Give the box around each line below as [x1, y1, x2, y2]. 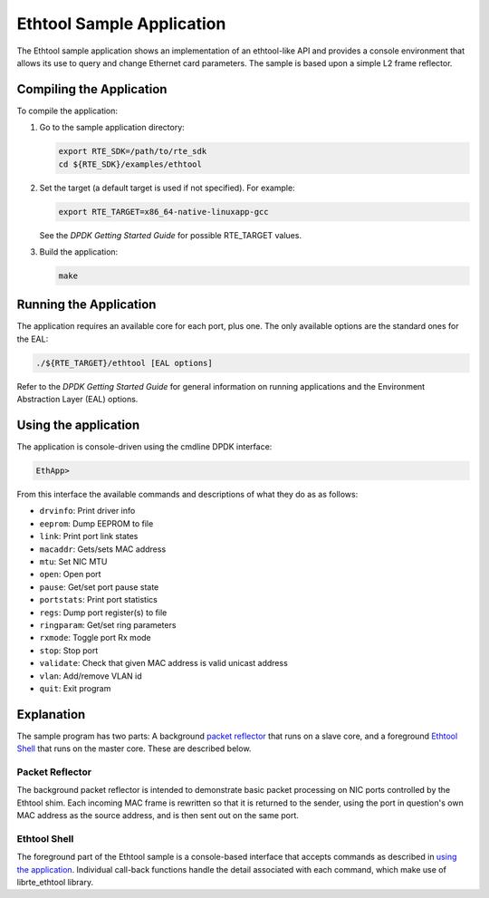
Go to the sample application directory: [39, 122, 185, 133]
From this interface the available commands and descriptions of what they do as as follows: [16, 489, 359, 500]
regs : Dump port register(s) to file [39, 607, 168, 618]
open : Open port [39, 569, 101, 580]
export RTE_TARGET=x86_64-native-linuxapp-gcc [58, 207, 269, 217]
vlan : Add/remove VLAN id [39, 671, 142, 681]
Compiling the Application [16, 82, 168, 97]
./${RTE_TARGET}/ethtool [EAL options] [35, 358, 213, 368]
